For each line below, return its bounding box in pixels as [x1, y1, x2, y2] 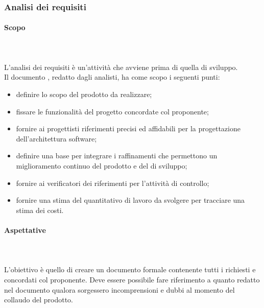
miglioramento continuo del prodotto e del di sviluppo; [16, 160, 187, 171]
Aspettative [4, 224, 46, 235]
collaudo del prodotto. [4, 294, 74, 305]
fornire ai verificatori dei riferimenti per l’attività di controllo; [16, 177, 209, 188]
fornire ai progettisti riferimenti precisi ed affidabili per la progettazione [16, 123, 241, 134]
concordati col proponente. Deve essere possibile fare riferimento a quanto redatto [4, 274, 260, 285]
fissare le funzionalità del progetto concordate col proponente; [16, 106, 209, 116]
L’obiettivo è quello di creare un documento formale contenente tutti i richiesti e [4, 264, 256, 275]
